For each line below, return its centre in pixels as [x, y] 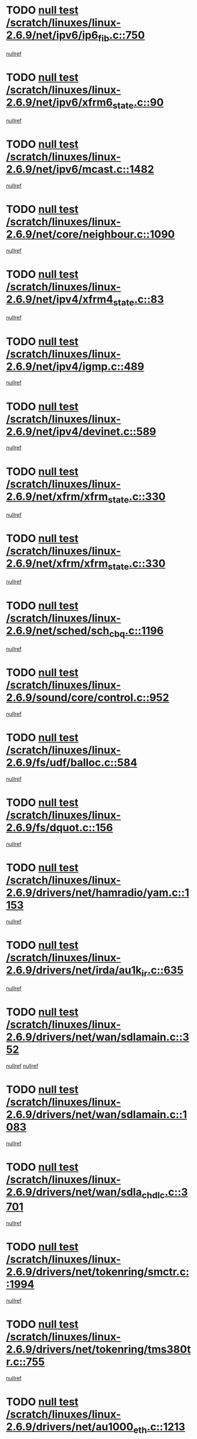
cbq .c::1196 [137, 632]
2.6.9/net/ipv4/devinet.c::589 [81, 431]
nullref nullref [22, 1066]
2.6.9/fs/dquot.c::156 [60, 828]
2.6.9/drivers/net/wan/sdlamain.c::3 [98, 1037]
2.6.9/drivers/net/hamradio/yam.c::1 [98, 893]
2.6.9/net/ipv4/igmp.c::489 [75, 367]
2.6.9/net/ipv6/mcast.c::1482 [80, 170]
